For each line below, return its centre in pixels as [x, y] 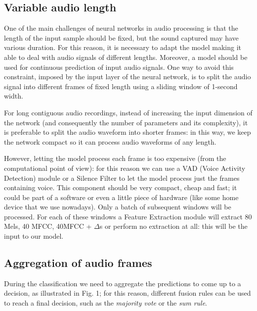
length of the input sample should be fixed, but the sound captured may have [121, 37]
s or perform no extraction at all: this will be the [173, 226]
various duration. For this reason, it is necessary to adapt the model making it [123, 47]
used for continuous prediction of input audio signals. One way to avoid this [119, 67]
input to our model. [34, 236]
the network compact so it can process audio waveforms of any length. [110, 141]
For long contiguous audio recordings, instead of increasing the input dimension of [128, 112]
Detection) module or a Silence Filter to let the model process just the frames [122, 178]
